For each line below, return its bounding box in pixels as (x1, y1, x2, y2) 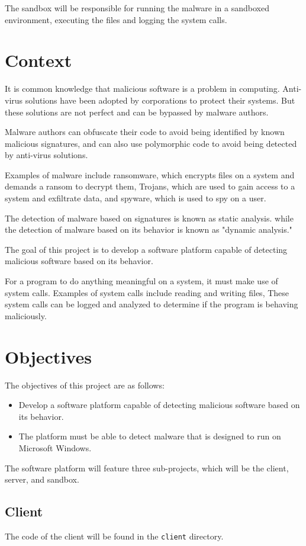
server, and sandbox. (5, 473, 79, 486)
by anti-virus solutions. (5, 149, 88, 161)
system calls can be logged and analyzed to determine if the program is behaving (5, 298, 298, 310)
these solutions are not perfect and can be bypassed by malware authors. (5, 105, 269, 118)
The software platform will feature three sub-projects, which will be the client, (5, 461, 289, 474)
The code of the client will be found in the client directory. (5, 529, 224, 542)
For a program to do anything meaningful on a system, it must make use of (5, 275, 278, 287)
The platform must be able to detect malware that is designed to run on (18, 430, 281, 442)
